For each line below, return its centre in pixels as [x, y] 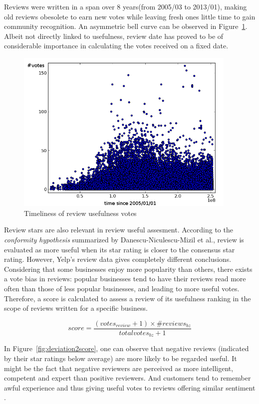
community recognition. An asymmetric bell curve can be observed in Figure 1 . [126, 26]
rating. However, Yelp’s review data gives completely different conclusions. [118, 259]
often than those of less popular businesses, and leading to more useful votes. [122, 289]
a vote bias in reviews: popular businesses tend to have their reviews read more [125, 279]
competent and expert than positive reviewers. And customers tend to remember [128, 378]
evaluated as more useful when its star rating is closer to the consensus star [120, 249]
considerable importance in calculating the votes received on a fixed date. [116, 46]
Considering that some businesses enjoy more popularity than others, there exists [128, 269]
